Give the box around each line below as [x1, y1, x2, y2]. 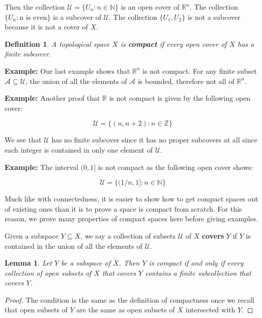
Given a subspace [5, 230, 59, 241]
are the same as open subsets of [76, 304, 175, 315]
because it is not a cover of [5, 21, 88, 32]
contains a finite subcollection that [145, 267, 251, 278]
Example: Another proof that [5, 93, 100, 103]
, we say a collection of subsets [80, 230, 176, 241]
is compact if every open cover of [120, 38, 227, 49]
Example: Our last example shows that [5, 65, 130, 76]
